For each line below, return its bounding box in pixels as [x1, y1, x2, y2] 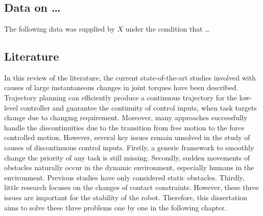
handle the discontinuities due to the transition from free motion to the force [4, 122, 245, 132]
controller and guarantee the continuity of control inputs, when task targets [20, 102, 257, 113]
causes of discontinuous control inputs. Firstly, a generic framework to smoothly [4, 142, 254, 152]
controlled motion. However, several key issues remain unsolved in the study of [4, 132, 250, 143]
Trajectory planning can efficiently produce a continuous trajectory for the [4, 92, 237, 102]
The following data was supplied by [4, 23, 115, 34]
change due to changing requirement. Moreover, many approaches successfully [4, 112, 248, 123]
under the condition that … [125, 23, 210, 34]
